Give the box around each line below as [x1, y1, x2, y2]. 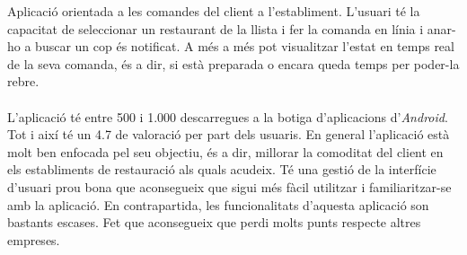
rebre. [7, 72, 40, 91]
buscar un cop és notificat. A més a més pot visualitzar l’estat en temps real [35, 37, 454, 56]
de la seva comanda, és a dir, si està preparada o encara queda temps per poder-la [7, 54, 460, 73]
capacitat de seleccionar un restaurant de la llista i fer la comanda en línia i [7, 19, 424, 38]
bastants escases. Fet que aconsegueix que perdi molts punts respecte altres [7, 213, 421, 232]
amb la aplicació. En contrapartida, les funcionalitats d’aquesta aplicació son [7, 195, 429, 214]
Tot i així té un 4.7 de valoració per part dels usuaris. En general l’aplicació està [7, 125, 450, 144]
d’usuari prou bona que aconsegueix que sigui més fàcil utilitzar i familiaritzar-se [7, 177, 452, 196]
